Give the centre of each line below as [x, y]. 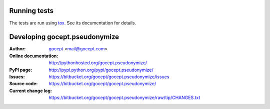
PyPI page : [21, 70]
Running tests [31, 11]
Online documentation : [34, 56]
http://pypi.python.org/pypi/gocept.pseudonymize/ [101, 70]
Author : [17, 49]
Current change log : [30, 91]
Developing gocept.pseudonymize [64, 37]
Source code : [23, 84]
